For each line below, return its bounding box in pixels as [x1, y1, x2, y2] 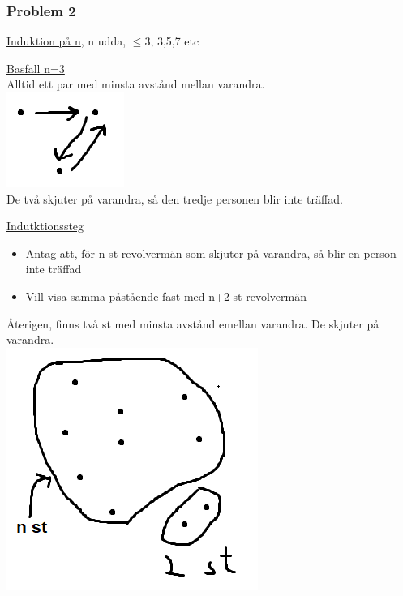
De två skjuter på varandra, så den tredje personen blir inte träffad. [6, 190, 343, 207]
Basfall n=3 [6, 59, 65, 76]
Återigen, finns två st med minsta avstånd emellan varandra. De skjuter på [6, 315, 379, 332]
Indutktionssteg [6, 217, 84, 234]
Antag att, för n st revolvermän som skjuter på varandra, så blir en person [25, 244, 397, 261]
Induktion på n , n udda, [6, 32, 126, 49]
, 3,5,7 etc [150, 32, 199, 49]
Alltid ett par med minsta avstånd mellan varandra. [6, 75, 265, 92]
